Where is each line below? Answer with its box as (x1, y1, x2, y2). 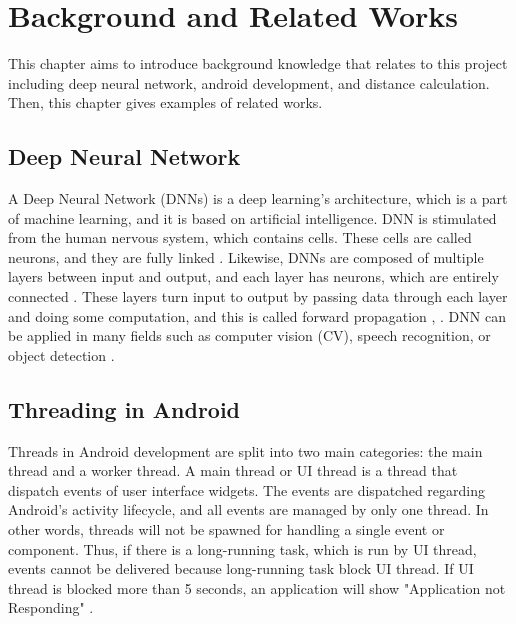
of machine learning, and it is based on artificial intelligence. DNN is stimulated (8, 207, 497, 228)
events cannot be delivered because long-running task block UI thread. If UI (8, 558, 474, 579)
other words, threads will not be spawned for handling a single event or (8, 519, 445, 540)
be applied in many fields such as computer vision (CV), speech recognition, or (8, 325, 491, 346)
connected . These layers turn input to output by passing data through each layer (8, 286, 508, 307)
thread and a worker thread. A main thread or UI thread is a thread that (8, 460, 458, 481)
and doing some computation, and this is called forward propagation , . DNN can (8, 305, 506, 326)
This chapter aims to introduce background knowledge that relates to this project (8, 53, 508, 74)
